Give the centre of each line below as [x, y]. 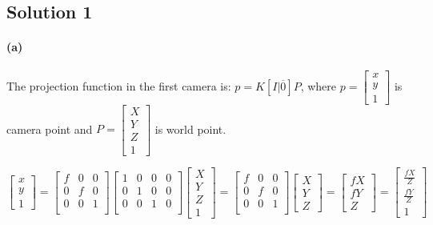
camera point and [50, 129]
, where [319, 85]
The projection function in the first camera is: [119, 85]
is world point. [190, 129]
